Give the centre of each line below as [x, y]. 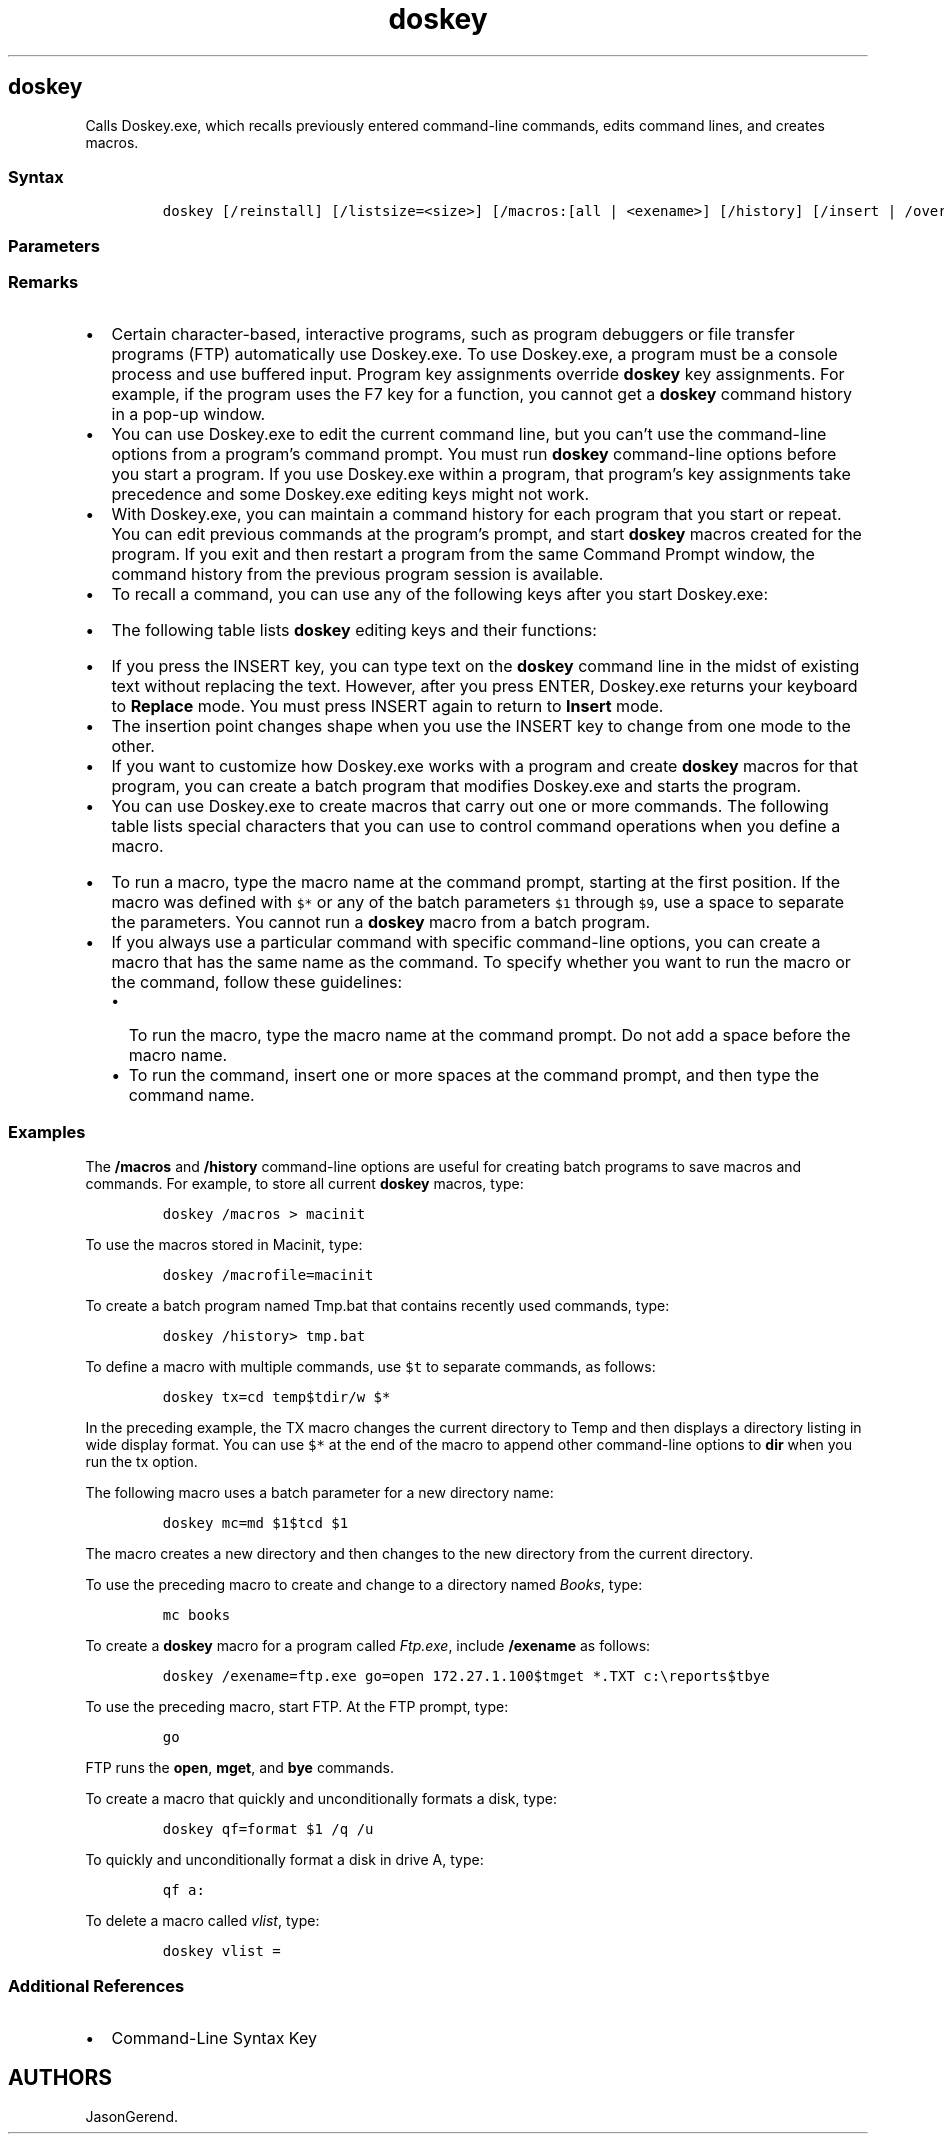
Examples [47, 1131]
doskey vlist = [221, 1951]
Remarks [43, 282]
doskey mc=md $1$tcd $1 [255, 1523]
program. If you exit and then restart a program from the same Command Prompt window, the [463, 554]
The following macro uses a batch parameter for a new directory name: [319, 1493]
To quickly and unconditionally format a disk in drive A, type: [284, 1860]
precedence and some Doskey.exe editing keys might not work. [350, 494]
